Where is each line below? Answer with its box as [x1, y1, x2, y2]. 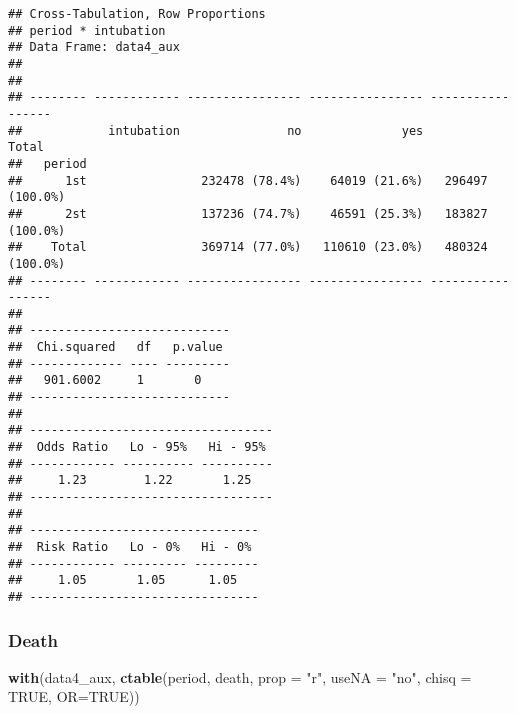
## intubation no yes [8, 123, 424, 138]
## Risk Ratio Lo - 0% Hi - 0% [8, 540, 252, 554]
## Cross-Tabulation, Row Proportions [8, 7, 266, 21]
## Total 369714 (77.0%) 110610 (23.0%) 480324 [8, 240, 488, 255]
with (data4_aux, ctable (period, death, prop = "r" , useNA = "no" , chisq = [8, 666, 472, 687]
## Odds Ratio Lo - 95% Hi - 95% [8, 440, 266, 455]
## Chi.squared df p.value [8, 340, 223, 355]
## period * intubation [8, 23, 166, 38]
